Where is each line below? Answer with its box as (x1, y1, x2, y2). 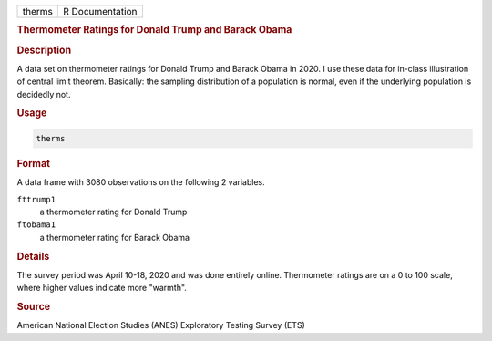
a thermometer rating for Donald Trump (39, 206, 188, 217)
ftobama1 (16, 220, 56, 230)
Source (16, 300, 51, 313)
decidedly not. (16, 88, 71, 99)
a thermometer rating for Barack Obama (39, 232, 190, 243)
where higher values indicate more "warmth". (16, 283, 187, 294)
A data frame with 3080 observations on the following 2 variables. (16, 177, 265, 188)
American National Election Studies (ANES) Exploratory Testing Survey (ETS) (16, 320, 305, 331)
